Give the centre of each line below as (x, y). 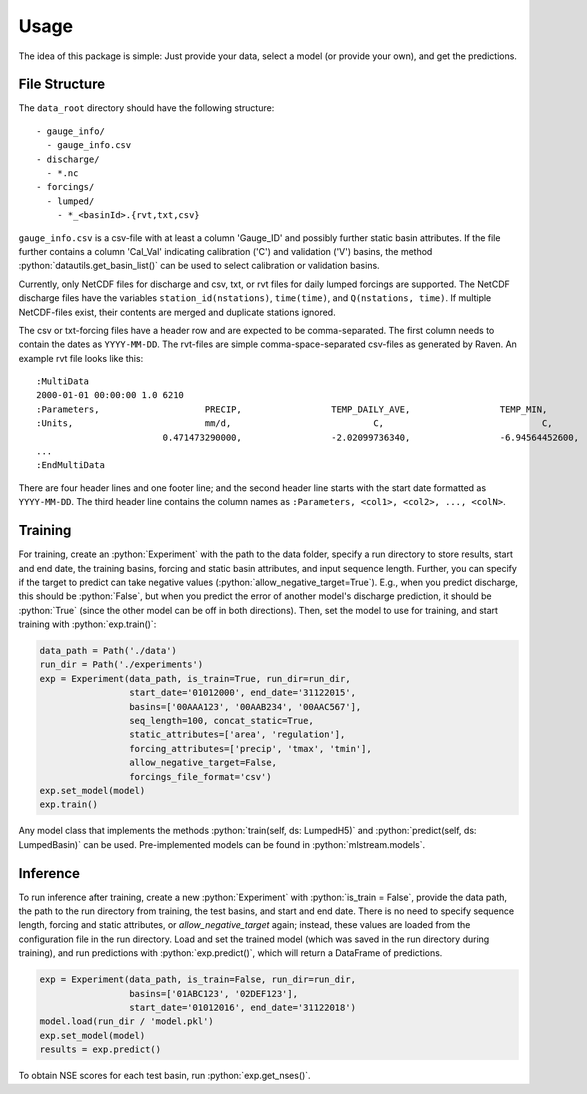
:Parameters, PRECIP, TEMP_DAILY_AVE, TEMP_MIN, (292, 409)
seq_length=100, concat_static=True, (221, 721)
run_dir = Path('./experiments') (121, 664)
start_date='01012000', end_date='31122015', (242, 693)
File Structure (61, 84)
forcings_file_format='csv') (200, 776)
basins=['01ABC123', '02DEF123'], (213, 993)
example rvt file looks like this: (81, 358)
